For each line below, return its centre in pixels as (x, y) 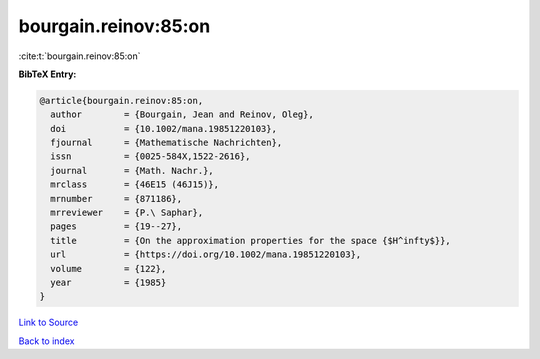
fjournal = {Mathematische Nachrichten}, (166, 143)
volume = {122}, (108, 268)
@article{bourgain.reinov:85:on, (121, 100)
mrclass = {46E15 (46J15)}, (135, 184)
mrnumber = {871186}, (116, 198)
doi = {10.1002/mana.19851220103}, (163, 128)
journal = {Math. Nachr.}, (132, 170)
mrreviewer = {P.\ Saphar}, (127, 213)
